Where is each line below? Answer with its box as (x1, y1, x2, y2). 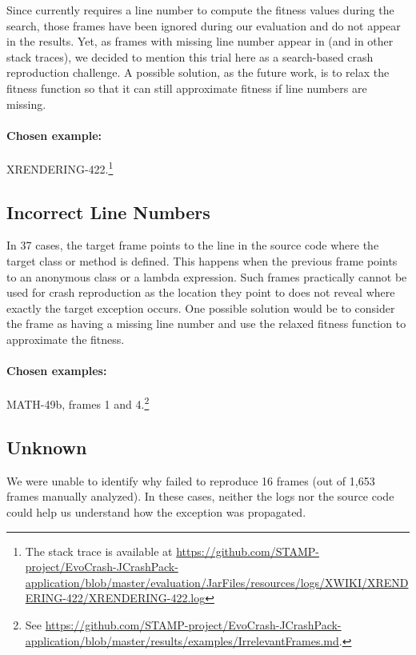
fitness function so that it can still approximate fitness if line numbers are (6, 79, 367, 96)
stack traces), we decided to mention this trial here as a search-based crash (6, 48, 374, 65)
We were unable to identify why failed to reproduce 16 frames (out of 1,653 (6, 472, 375, 489)
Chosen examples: (6, 362, 107, 379)
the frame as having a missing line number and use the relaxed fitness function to (6, 315, 406, 332)
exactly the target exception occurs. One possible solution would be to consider (6, 299, 395, 316)
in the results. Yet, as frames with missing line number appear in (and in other (6, 33, 394, 50)
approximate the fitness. (6, 330, 125, 347)
